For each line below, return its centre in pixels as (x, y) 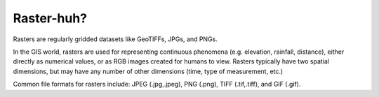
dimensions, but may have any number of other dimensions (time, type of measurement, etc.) (148, 71)
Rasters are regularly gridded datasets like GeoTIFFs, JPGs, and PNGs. (115, 39)
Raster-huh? (50, 18)
